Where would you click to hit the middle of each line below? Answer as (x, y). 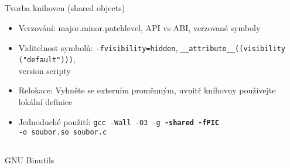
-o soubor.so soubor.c (63, 132)
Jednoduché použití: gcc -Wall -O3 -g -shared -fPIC (119, 121)
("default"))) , (47, 59)
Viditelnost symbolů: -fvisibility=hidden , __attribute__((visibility (152, 47)
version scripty (45, 70)
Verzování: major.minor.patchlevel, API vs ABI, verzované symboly (139, 27)
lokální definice (45, 102)
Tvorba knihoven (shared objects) (65, 8)
